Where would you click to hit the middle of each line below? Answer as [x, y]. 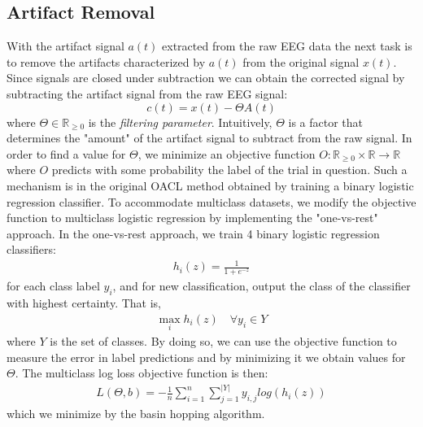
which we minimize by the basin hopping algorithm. [136, 413]
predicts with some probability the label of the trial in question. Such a [229, 170]
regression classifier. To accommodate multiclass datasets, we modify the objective [211, 201]
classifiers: [31, 249]
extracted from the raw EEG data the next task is [287, 46]
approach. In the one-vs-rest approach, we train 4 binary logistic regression [193, 233]
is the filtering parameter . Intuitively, [180, 122]
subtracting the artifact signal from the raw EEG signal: [147, 93]
